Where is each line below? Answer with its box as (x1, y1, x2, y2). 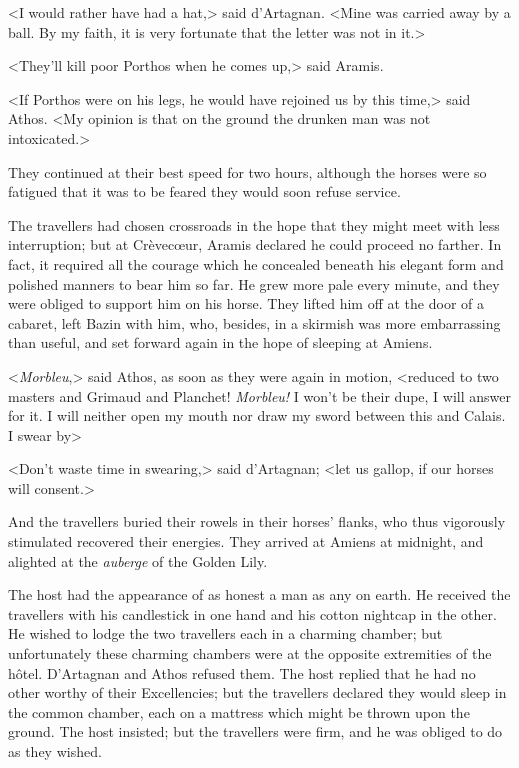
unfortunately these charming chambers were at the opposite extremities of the (8, 643, 492, 664)
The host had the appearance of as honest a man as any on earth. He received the (8, 584, 511, 605)
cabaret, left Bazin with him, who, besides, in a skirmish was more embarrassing (8, 312, 501, 333)
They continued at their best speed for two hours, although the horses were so (8, 161, 487, 182)
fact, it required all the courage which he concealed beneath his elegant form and (8, 253, 504, 274)
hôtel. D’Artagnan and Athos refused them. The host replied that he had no (8, 662, 476, 683)
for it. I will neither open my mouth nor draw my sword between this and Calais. (8, 405, 506, 426)
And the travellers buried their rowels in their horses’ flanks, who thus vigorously (8, 511, 506, 532)
